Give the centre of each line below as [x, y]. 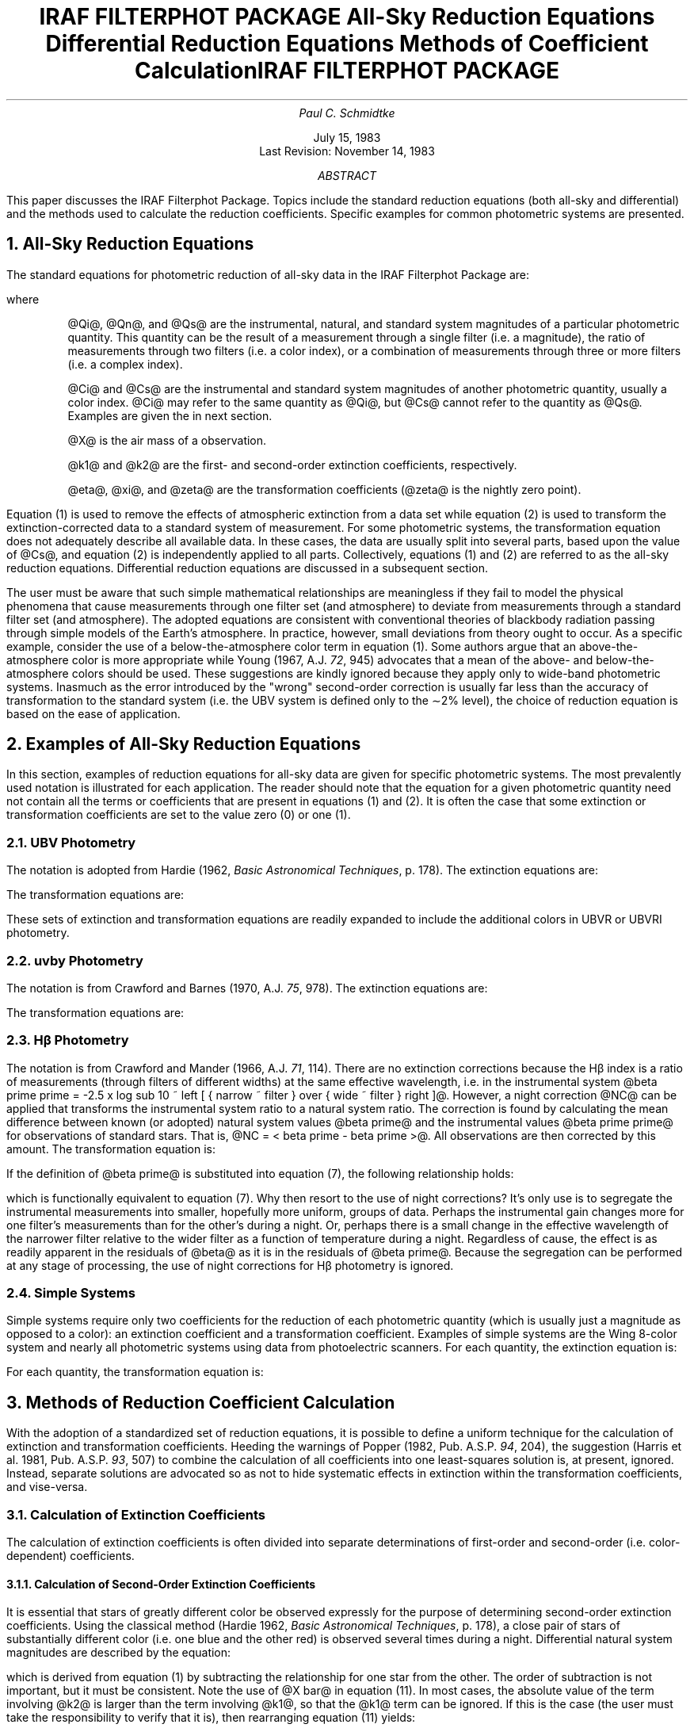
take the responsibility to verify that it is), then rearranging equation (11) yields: [211, 1718]
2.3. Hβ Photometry [68, 1040]
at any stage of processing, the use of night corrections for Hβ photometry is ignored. [230, 1265]
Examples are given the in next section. [170, 415]
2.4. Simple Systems [71, 1293]
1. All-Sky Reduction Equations [130, 244]
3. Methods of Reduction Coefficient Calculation [201, 1402]
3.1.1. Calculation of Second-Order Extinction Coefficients [161, 1584]
